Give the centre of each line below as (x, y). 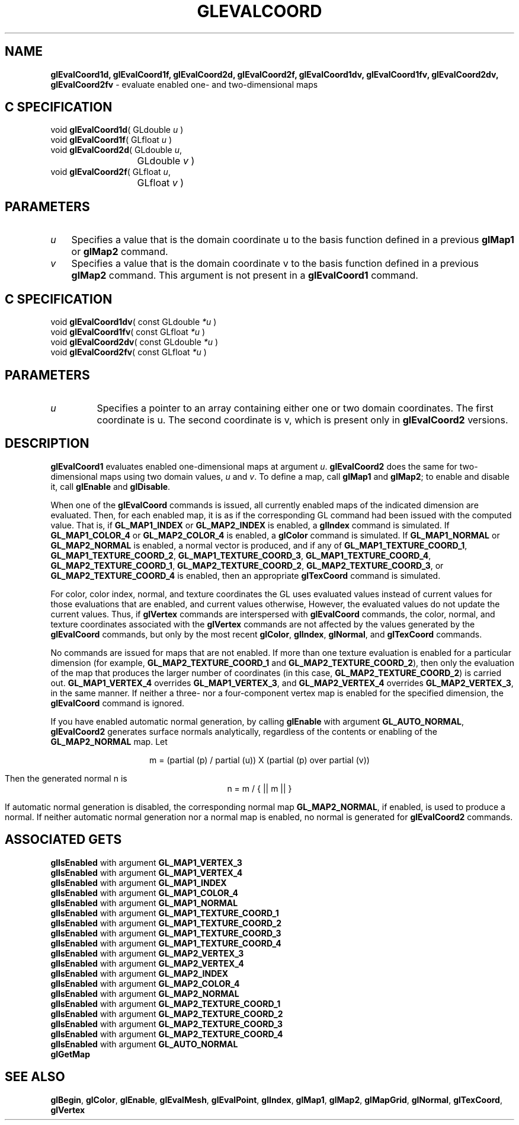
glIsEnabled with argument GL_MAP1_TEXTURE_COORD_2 (166, 923)
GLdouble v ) (166, 161)
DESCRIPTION (47, 444)
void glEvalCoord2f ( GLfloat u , (110, 172)
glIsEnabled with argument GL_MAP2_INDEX (140, 973)
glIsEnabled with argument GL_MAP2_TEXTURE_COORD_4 (167, 1034)
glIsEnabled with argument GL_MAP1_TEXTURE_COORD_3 (166, 933)
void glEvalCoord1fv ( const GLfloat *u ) (128, 332)
